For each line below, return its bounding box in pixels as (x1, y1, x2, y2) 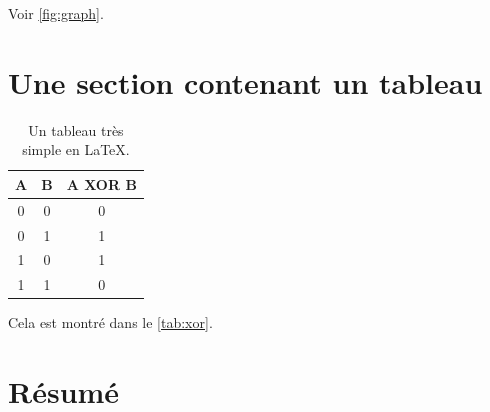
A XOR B (66, 173, 137, 194)
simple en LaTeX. (22, 139, 130, 160)
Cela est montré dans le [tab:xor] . (8, 312, 213, 333)
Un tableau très (28, 119, 124, 140)
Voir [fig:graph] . (8, 3, 104, 23)
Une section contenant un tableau (8, 61, 483, 102)
